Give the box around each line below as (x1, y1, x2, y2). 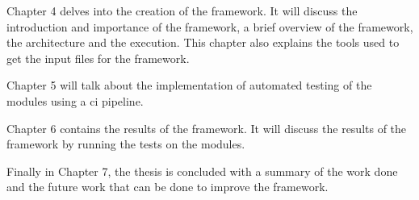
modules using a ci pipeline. (6, 92, 144, 109)
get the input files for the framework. (6, 49, 190, 66)
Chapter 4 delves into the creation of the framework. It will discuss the (6, 2, 358, 19)
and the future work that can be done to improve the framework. (6, 178, 329, 195)
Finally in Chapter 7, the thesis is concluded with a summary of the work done (6, 162, 398, 179)
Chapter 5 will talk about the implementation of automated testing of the (6, 77, 372, 94)
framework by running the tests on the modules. (6, 135, 245, 152)
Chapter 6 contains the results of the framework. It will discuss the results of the (6, 119, 407, 136)
